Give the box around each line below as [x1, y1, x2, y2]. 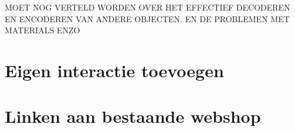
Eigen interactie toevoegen [5, 58, 224, 82]
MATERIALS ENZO [5, 24, 80, 36]
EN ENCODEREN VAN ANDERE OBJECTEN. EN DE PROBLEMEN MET [5, 12, 290, 25]
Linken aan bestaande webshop [5, 104, 261, 128]
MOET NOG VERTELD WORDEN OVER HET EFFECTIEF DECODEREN [5, 1, 290, 13]
